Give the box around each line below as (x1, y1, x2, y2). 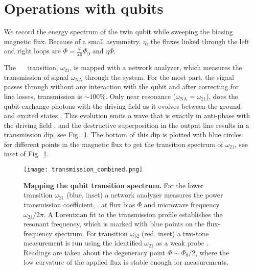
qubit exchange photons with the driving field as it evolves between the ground (4, 100, 241, 111)
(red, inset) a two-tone (141, 228, 209, 238)
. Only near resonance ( (105, 91, 176, 101)
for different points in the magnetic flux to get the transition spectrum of (4, 139, 223, 149)
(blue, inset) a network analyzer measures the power (66, 190, 223, 200)
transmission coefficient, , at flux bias (23, 199, 135, 209)
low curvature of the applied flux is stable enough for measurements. (23, 257, 229, 267)
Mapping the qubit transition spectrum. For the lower (23, 180, 204, 190)
